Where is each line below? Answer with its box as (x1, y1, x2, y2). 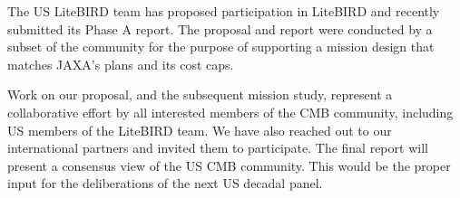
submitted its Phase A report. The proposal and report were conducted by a (7, 19, 433, 38)
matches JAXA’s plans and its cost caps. (7, 54, 234, 73)
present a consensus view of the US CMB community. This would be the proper (7, 156, 451, 174)
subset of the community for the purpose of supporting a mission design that (7, 37, 435, 56)
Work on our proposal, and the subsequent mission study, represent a (7, 85, 393, 104)
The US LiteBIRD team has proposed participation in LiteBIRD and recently (7, 2, 440, 20)
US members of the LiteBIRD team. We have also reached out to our (7, 120, 392, 139)
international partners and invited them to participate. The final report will (7, 138, 428, 157)
